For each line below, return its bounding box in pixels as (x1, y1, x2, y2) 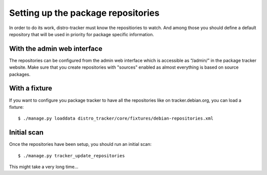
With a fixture (9, 84, 52, 92)
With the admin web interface (9, 44, 102, 53)
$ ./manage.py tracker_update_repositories (18, 153, 125, 158)
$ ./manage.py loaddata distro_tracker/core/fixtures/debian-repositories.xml (18, 116, 214, 121)
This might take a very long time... (9, 164, 79, 170)
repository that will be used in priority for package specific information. (9, 31, 154, 37)
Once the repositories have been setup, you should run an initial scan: (9, 141, 152, 147)
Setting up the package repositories (9, 7, 160, 18)
